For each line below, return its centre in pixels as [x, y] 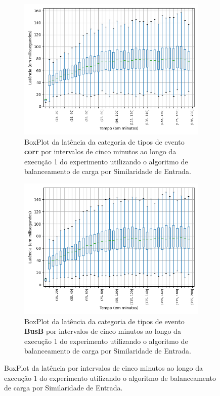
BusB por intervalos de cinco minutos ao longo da [103, 331]
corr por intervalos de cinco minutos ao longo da [100, 151]
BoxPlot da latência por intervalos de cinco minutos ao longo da [104, 367]
